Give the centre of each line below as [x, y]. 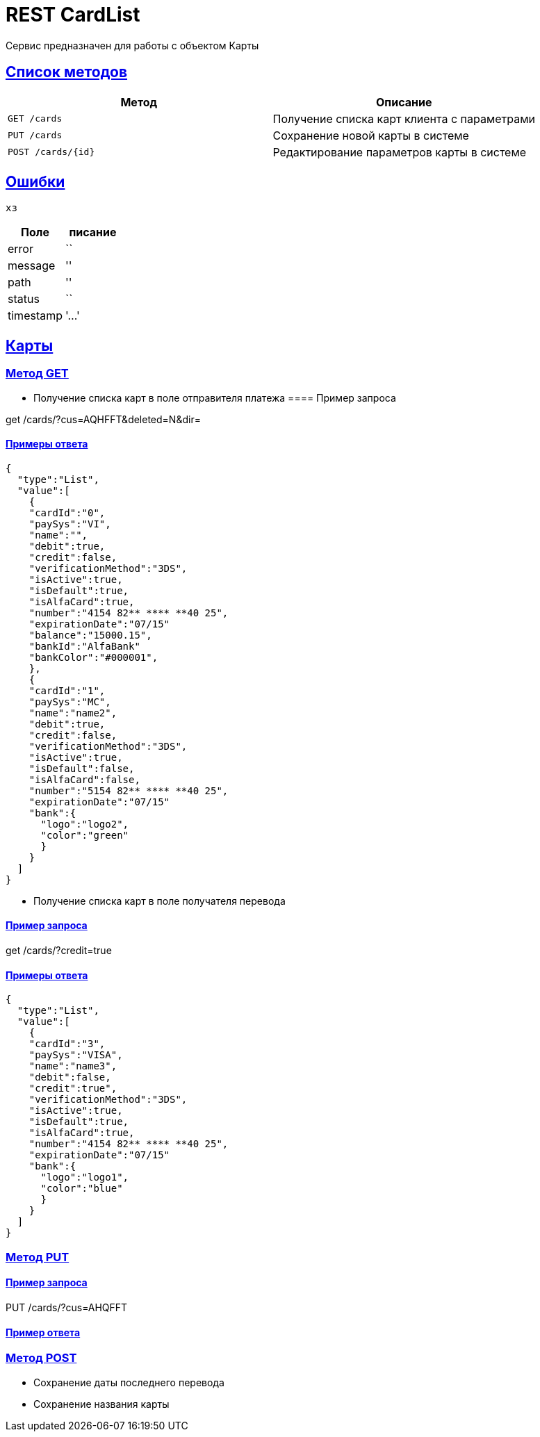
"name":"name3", [73, 1066]
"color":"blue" [82, 1189]
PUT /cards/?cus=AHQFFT [67, 1307]
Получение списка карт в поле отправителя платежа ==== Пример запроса [215, 397]
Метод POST [41, 1358]
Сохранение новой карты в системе [371, 135]
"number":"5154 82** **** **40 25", [129, 790]
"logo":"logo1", [85, 1177]
